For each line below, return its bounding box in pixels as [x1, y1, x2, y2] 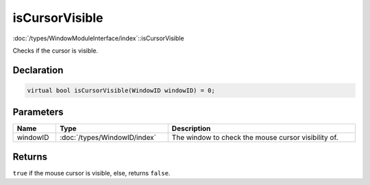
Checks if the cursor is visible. [12, 46, 99, 55]
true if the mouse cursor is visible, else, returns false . [12, 169, 171, 177]
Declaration [12, 64, 64, 76]
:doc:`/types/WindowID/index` [59, 133, 157, 143]
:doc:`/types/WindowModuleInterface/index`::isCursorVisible [12, 34, 184, 42]
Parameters [12, 106, 64, 118]
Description [171, 124, 211, 133]
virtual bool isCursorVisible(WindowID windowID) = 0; [27, 86, 215, 94]
